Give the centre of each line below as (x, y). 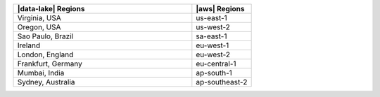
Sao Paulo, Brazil (45, 36)
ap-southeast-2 (222, 82)
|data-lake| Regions (51, 9)
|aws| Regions (220, 9)
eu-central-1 (216, 64)
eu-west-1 (213, 45)
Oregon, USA (39, 27)
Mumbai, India (41, 73)
